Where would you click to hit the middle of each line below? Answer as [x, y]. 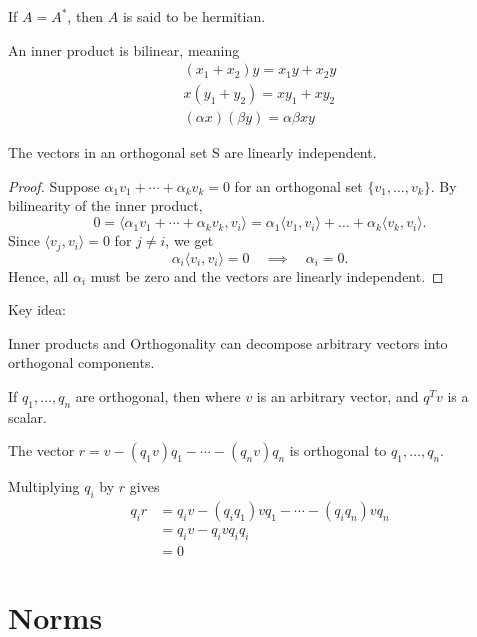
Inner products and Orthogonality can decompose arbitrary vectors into [228, 342]
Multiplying [44, 486]
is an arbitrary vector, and [337, 395]
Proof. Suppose [54, 185]
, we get [189, 240]
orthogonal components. [81, 362]
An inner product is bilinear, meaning [124, 49]
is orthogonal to [338, 450]
